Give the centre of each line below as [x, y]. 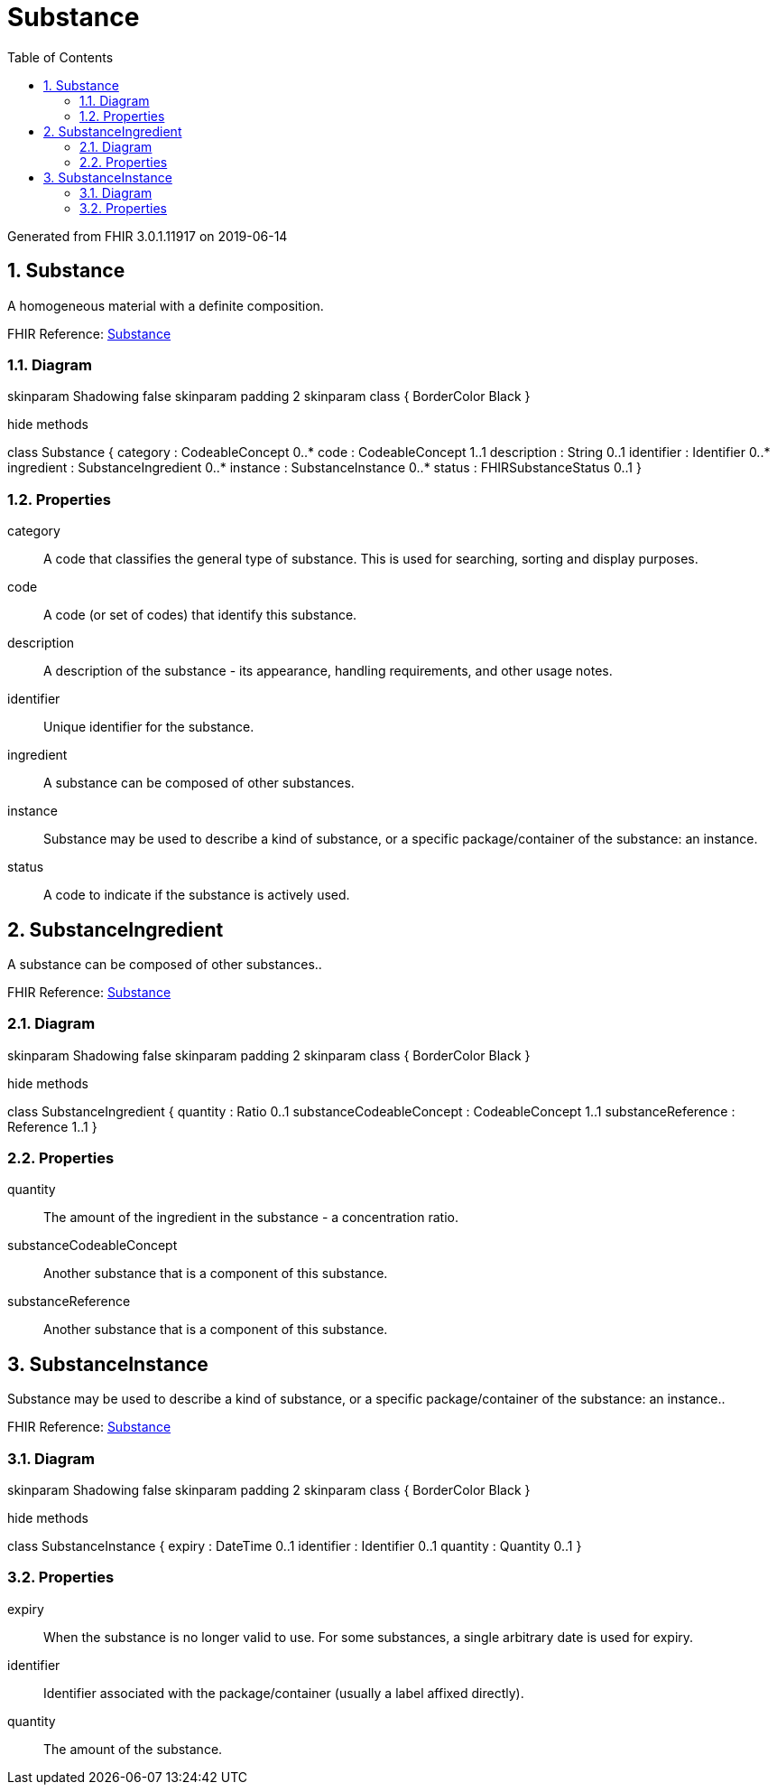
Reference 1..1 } [52, 1126]
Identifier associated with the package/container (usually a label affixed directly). [284, 1693]
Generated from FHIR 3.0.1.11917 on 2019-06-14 [148, 236]
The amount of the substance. [133, 1749]
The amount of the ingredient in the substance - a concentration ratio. [251, 1218]
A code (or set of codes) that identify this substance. [200, 615]
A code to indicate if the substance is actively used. [197, 895]
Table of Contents [60, 57]
